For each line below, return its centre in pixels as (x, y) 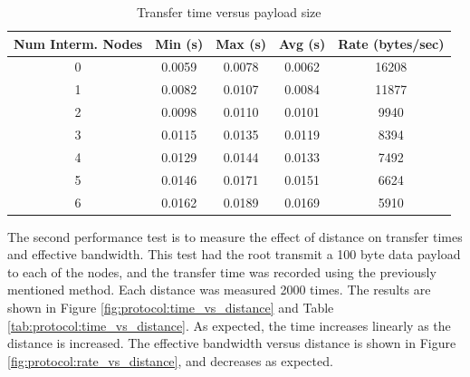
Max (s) (241, 43)
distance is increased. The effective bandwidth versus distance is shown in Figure (232, 343)
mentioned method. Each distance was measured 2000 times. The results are (219, 290)
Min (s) (179, 43)
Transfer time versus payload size (229, 12)
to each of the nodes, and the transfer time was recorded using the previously (222, 271)
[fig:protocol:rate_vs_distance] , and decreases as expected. (170, 360)
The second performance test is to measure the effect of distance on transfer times (235, 236)
